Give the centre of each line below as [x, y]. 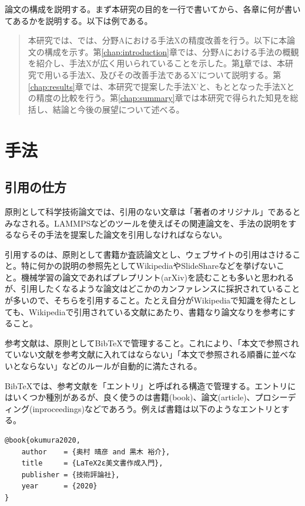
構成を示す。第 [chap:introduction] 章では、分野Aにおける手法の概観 [172, 51]
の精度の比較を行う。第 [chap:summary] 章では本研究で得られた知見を [159, 98]
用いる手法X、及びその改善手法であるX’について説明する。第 [163, 74]
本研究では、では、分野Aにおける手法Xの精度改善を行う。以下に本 [157, 40]
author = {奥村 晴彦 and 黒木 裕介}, [96, 452]
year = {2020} [59, 486]
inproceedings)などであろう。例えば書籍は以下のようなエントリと [157, 408]
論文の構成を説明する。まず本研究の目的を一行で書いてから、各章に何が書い [153, 9]
